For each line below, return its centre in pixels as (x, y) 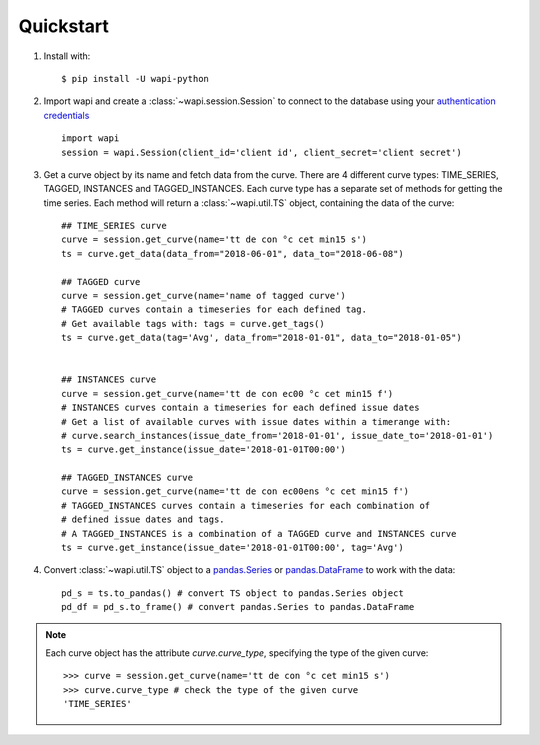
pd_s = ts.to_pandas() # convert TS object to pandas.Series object (232, 593)
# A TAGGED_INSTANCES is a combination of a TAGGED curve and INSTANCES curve (259, 533)
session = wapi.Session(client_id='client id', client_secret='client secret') (261, 152)
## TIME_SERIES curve (114, 226)
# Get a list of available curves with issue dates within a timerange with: (256, 421)
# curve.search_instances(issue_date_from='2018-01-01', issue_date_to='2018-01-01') (277, 435)
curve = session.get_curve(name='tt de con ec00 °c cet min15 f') (227, 393)
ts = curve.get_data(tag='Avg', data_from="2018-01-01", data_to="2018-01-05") (261, 338)
